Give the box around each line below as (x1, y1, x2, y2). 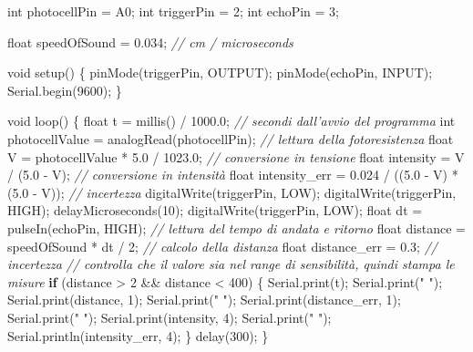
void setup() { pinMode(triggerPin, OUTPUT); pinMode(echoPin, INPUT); (7, 63, 433, 82)
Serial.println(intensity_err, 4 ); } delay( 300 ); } (7, 326, 269, 345)
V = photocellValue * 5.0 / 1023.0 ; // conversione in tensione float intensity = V (7, 147, 465, 166)
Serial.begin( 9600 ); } (7, 80, 122, 99)
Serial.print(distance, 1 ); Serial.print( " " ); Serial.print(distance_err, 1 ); (7, 290, 401, 309)
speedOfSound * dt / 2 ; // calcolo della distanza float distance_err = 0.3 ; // (7, 236, 437, 255)
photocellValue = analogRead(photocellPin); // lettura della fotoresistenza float (7, 129, 454, 148)
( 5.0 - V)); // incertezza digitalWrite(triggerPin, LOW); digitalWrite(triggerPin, (7, 182, 457, 202)
